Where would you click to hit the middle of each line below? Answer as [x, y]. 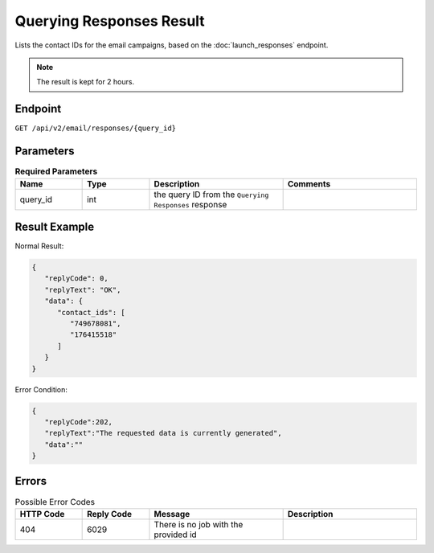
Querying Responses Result [110, 21]
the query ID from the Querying [211, 195]
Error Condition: [41, 389]
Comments [309, 183]
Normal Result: [39, 246]
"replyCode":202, [78, 422]
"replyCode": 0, [76, 279]
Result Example [55, 226]
